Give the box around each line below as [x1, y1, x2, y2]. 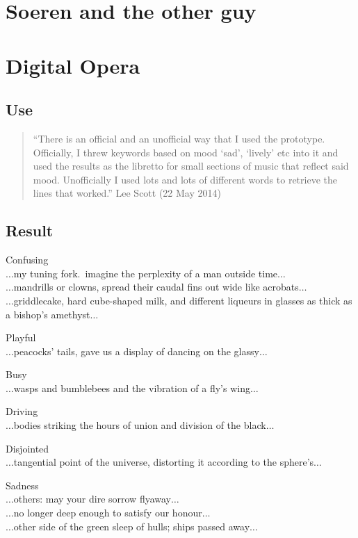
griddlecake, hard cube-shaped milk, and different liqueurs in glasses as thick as [13, 293, 352, 307]
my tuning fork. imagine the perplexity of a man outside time [13, 266, 278, 280]
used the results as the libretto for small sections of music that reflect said [33, 158, 349, 173]
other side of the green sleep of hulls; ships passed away [13, 519, 250, 533]
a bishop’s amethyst [6, 307, 90, 321]
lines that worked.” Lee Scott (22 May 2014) [33, 186, 221, 200]
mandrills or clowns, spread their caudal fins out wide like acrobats [13, 279, 299, 294]
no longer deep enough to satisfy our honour [13, 505, 202, 520]
